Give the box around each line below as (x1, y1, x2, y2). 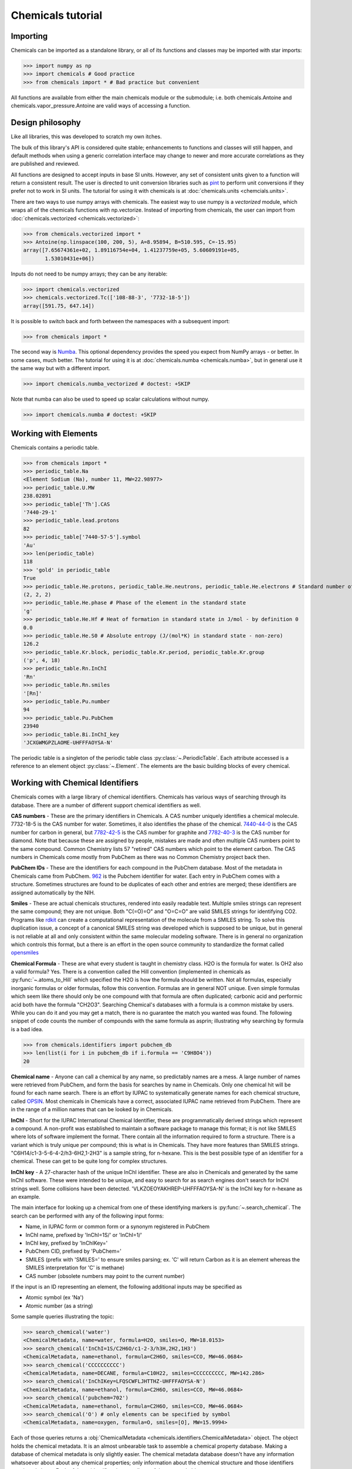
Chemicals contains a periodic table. (11, 444, 99, 451)
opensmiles (11, 949, 39, 956)
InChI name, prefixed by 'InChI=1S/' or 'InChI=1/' (25, 1231, 143, 1238)
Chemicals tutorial (11, 9, 103, 22)
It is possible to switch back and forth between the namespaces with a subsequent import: (11, 317, 230, 324)
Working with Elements (11, 428, 98, 438)
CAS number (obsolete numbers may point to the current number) (25, 1272, 185, 1279)
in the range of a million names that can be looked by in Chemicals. (11, 1106, 173, 1113)
